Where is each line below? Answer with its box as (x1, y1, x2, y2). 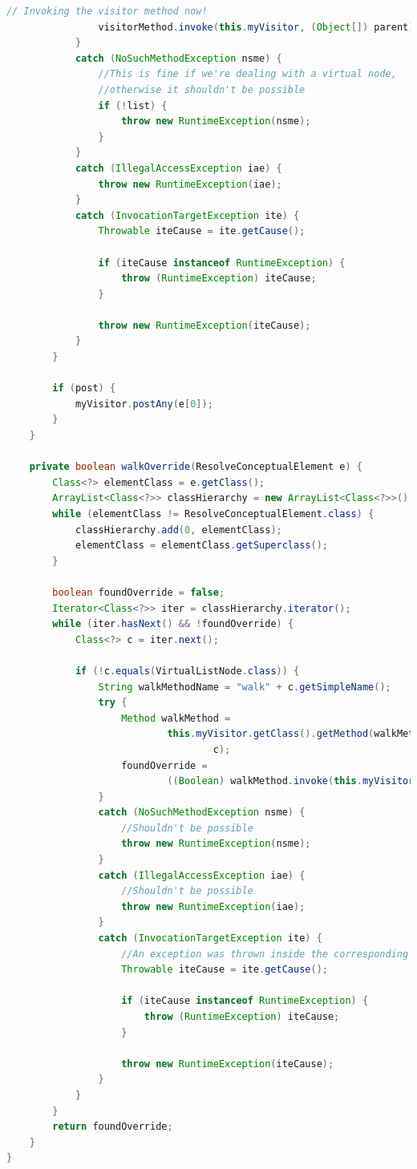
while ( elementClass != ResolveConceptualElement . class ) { (52, 508, 374, 520)
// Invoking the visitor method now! (6, 6, 208, 17)
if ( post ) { (52, 382, 116, 394)
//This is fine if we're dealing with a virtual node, (98, 68, 397, 80)
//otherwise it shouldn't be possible (98, 83, 306, 95)
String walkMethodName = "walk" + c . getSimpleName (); (98, 681, 391, 693)
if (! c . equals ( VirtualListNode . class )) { (75, 665, 300, 677)
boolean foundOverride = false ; (52, 586, 225, 598)
